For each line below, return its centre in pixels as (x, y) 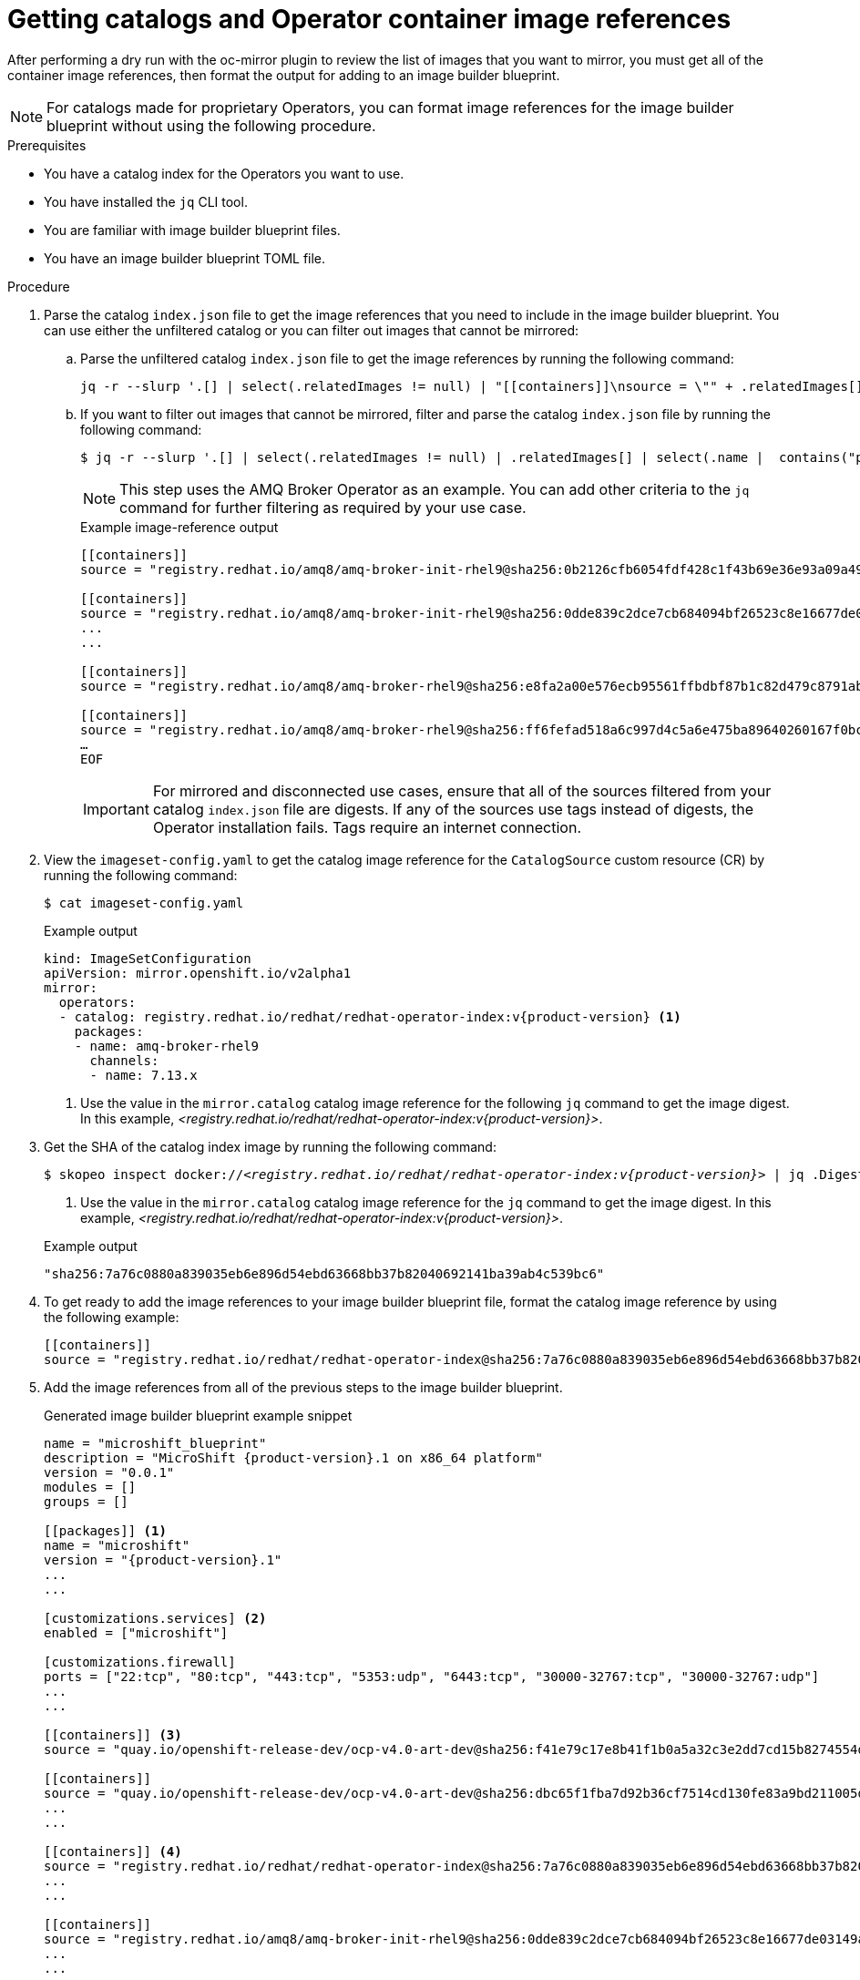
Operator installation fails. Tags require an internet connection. (367, 827)
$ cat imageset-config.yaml (144, 903)
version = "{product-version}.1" (163, 1559)
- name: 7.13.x (143, 1075)
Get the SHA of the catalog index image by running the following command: (270, 1146)
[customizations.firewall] (140, 1662)
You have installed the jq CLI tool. (146, 201)
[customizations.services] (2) (155, 1618)
